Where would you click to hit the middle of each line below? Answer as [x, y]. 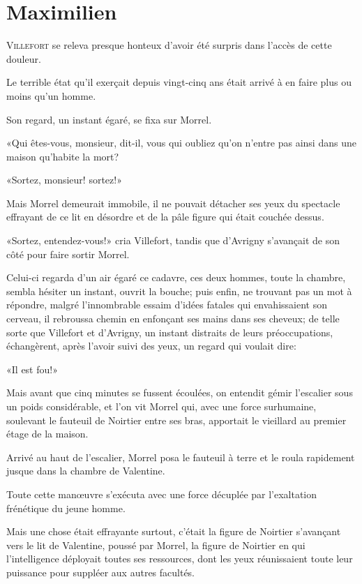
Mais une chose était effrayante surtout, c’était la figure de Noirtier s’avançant [174, 531]
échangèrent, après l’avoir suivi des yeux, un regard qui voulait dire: [151, 346]
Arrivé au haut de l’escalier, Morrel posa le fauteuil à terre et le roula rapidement [181, 457]
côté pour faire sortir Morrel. [68, 254]
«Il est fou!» [32, 369]
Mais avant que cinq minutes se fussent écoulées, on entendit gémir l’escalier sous [180, 392]
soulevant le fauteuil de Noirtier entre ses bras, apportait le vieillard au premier [176, 420]
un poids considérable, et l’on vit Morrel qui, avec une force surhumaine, [161, 406]
